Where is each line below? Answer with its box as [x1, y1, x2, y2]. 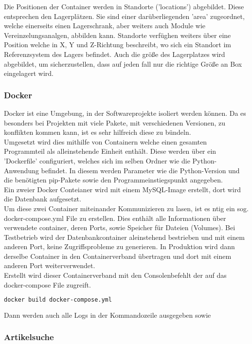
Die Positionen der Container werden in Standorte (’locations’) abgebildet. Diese [4, 1, 244, 11]
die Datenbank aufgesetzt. [4, 194, 81, 204]
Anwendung [4, 165, 39, 175]
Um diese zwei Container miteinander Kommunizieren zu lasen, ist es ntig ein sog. [4, 203, 249, 213]
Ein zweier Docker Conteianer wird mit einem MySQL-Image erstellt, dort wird [4, 184, 241, 194]
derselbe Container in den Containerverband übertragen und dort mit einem [4, 251, 232, 261]
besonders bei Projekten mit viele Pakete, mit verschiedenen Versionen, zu [4, 117, 226, 127]
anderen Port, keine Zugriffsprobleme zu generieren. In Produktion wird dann [4, 241, 235, 252]
